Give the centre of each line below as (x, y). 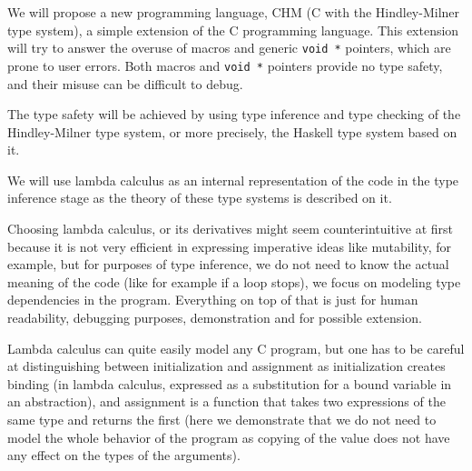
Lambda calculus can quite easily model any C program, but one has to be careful (236, 348)
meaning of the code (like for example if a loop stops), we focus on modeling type (234, 281)
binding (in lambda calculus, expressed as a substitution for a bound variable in (230, 383)
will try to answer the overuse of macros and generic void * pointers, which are (229, 48)
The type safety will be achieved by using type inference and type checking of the (234, 114)
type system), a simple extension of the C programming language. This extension (233, 30)
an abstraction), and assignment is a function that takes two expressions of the (226, 401)
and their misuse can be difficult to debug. (125, 83)
